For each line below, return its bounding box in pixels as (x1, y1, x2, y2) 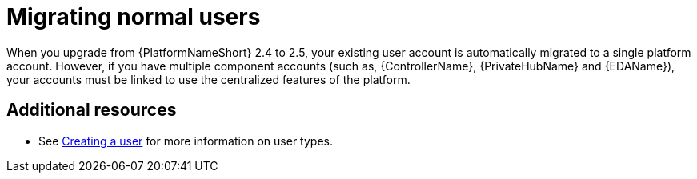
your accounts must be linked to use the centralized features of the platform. (6, 72, 411, 86)
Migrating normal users (6, 3, 261, 30)
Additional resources (6, 100, 177, 121)
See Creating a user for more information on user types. (38, 133, 333, 148)
